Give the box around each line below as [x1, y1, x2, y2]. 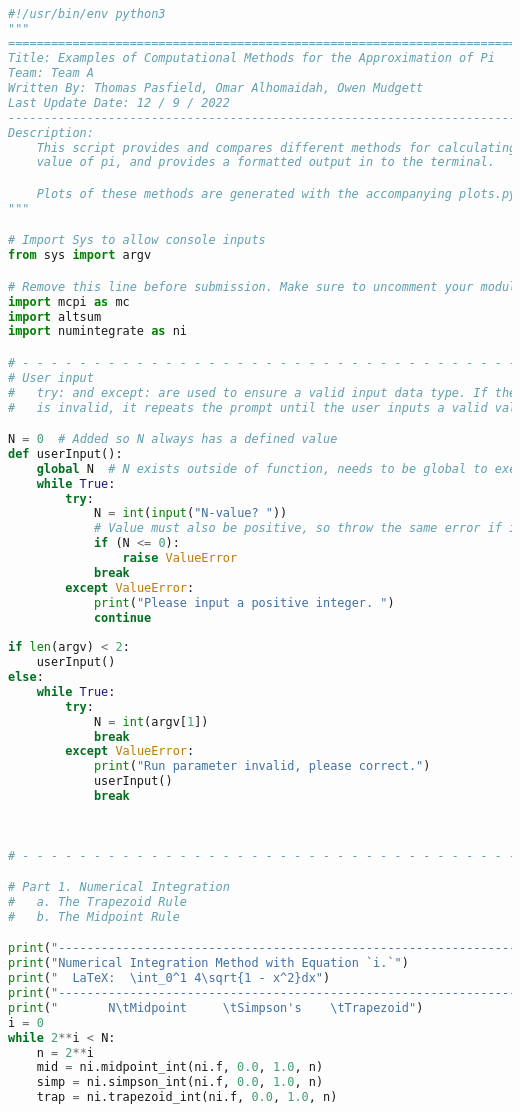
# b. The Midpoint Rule [8, 909, 180, 924]
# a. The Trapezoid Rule [8, 894, 187, 909]
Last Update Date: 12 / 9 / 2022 [8, 95, 230, 110]
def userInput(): [8, 446, 123, 461]
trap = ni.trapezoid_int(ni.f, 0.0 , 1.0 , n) [36, 1090, 338, 1105]
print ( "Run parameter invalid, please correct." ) [93, 759, 431, 774]
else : [8, 670, 44, 685]
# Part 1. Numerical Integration [8, 880, 230, 895]
